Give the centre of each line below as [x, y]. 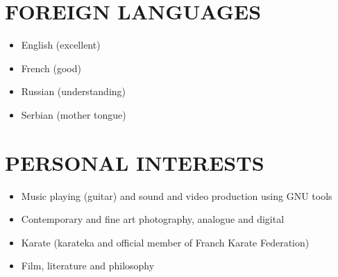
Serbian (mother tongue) [74, 114]
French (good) [51, 68]
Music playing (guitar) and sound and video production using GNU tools [177, 195]
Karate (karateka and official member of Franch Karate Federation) [165, 242]
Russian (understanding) [74, 91]
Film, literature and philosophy [88, 266]
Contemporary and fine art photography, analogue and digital [153, 219]
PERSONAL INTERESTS [135, 162]
